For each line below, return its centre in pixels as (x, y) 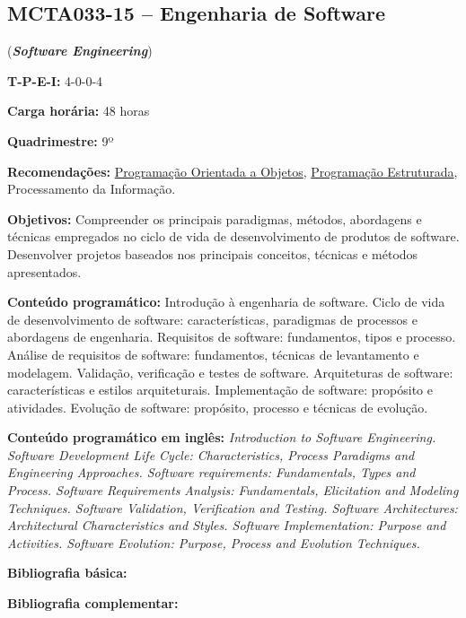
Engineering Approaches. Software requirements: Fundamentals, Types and (211, 472)
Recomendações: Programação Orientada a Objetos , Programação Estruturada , (233, 171)
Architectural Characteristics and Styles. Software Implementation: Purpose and (227, 525)
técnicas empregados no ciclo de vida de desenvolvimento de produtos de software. (233, 236)
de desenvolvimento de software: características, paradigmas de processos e (212, 319)
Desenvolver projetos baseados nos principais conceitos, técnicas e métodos (213, 253)
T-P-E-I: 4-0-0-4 (55, 80)
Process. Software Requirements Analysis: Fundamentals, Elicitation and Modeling (233, 490)
